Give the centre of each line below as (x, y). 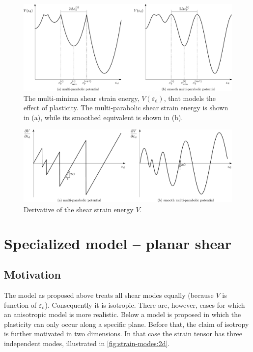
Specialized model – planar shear (118, 243)
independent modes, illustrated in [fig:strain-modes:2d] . (87, 343)
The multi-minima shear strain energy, (82, 98)
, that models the (190, 98)
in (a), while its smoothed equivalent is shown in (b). (103, 117)
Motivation (32, 274)
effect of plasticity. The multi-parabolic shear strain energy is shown (126, 108)
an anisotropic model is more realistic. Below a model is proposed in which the (123, 314)
